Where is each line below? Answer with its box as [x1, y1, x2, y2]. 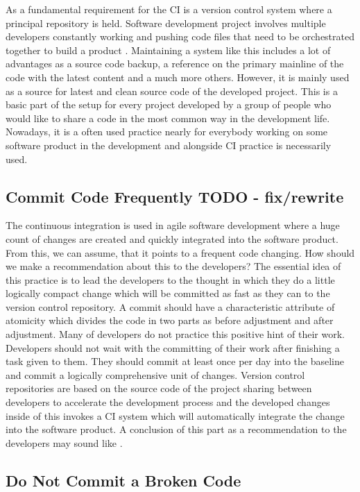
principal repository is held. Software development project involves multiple [6, 15, 326, 30]
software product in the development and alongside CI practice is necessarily [6, 137, 332, 152]
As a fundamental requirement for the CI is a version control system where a [6, 2, 332, 16]
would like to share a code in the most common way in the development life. [6, 110, 330, 125]
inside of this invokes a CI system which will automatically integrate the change [6, 408, 345, 423]
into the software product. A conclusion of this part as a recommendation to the [6, 422, 347, 436]
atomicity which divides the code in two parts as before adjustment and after [6, 313, 334, 328]
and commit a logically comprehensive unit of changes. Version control [6, 367, 305, 382]
